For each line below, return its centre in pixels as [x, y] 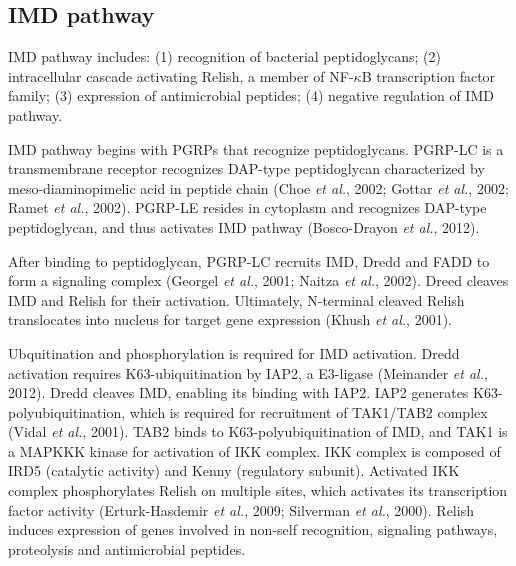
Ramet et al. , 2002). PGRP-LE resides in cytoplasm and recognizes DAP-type [247, 207]
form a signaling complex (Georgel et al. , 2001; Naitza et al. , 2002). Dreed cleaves [258, 280]
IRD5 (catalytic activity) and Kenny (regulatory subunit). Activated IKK [234, 470]
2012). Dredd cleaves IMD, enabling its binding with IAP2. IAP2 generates [238, 392]
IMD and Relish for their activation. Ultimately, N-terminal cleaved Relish [236, 299]
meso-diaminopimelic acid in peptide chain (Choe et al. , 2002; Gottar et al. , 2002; [258, 187]
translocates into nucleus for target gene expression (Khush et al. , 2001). [230, 319]
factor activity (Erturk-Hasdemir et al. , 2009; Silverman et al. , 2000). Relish [241, 509]
